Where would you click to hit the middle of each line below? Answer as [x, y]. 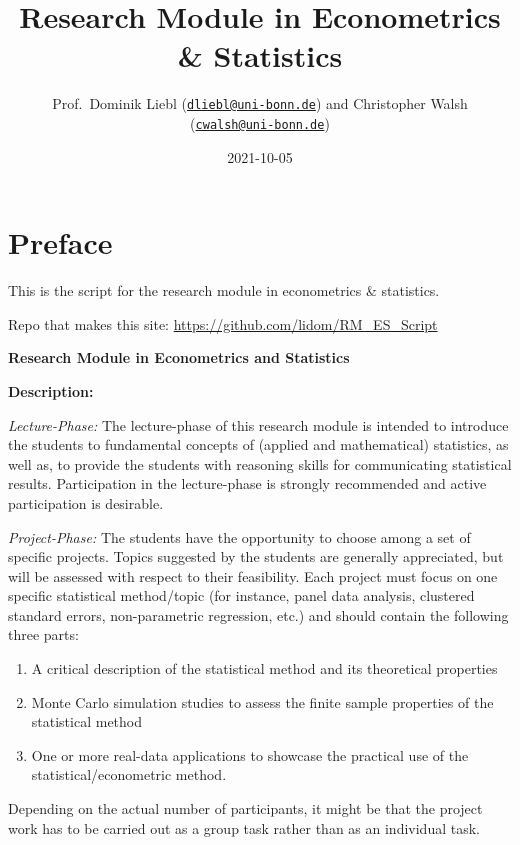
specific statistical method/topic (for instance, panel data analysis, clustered [241, 595]
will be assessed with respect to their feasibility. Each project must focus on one [253, 575]
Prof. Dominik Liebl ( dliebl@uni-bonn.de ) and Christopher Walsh [260, 103]
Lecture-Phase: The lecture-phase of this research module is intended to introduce [258, 424]
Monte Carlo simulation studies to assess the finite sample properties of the [262, 701]
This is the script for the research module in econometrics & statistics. [224, 290]
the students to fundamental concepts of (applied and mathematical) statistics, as [258, 444]
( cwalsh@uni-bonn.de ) [260, 122]
